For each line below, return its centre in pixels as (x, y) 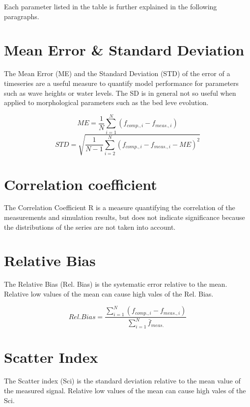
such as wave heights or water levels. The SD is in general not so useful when (120, 93)
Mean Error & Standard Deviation (124, 50)
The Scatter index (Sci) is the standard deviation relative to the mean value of (122, 381)
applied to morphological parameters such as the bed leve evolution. (106, 102)
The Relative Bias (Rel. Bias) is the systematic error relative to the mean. (116, 284)
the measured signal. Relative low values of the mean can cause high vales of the (125, 390)
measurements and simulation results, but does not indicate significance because (125, 217)
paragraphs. (22, 16)
